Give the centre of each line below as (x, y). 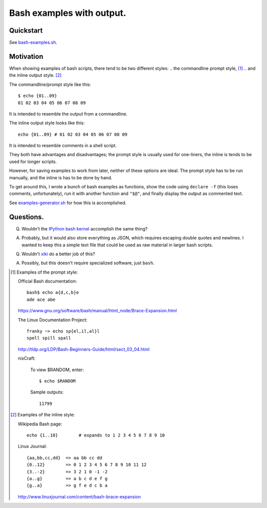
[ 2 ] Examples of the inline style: (43, 415)
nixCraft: (27, 358)
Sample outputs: (47, 392)
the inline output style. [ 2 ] (35, 75)
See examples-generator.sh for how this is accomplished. (68, 203)
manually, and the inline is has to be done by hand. (61, 177)
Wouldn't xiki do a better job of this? (58, 254)
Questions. (26, 217)
